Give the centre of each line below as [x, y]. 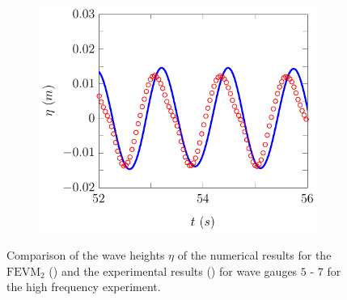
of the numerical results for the [254, 255]
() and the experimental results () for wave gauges [173, 270]
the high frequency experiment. [84, 287]
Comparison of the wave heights [86, 255]
